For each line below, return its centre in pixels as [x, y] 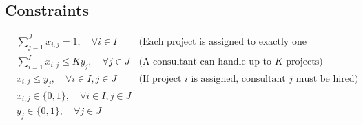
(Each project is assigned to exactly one [222, 42]
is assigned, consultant [238, 79]
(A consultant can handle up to [205, 62]
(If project [160, 79]
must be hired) [327, 79]
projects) [304, 62]
